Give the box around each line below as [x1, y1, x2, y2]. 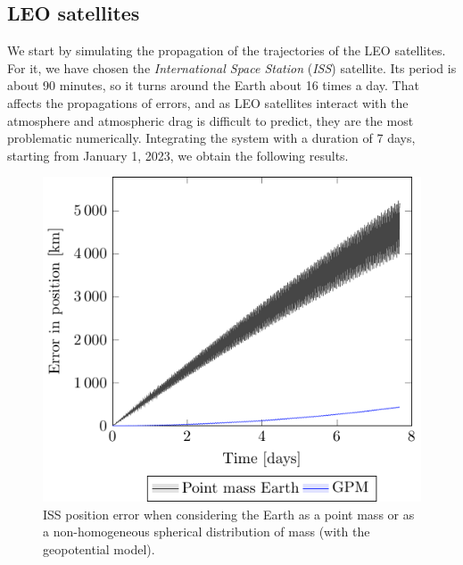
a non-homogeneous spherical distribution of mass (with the [43, 522, 370, 541]
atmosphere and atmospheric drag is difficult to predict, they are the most [7, 111, 414, 129]
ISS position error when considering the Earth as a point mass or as [43, 504, 415, 523]
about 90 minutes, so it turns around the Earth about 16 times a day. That [7, 76, 419, 95]
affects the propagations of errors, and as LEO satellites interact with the [7, 93, 409, 112]
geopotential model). [43, 539, 155, 558]
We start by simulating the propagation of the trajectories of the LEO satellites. [7, 41, 446, 60]
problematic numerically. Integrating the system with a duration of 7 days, [7, 129, 416, 147]
